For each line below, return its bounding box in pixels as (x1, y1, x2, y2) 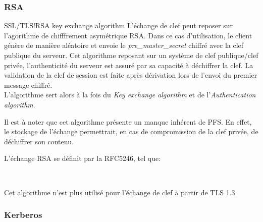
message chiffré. (4, 79, 52, 90)
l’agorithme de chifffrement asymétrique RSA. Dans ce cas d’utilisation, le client (4, 30, 252, 40)
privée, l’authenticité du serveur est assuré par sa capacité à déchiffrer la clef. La (4, 60, 253, 70)
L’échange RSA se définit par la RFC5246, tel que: (4, 153, 161, 163)
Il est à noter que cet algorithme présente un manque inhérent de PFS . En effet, (4, 116, 252, 127)
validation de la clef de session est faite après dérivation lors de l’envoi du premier (4, 70, 257, 80)
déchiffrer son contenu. (4, 136, 74, 146)
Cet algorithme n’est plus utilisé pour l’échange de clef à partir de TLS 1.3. (4, 187, 237, 197)
